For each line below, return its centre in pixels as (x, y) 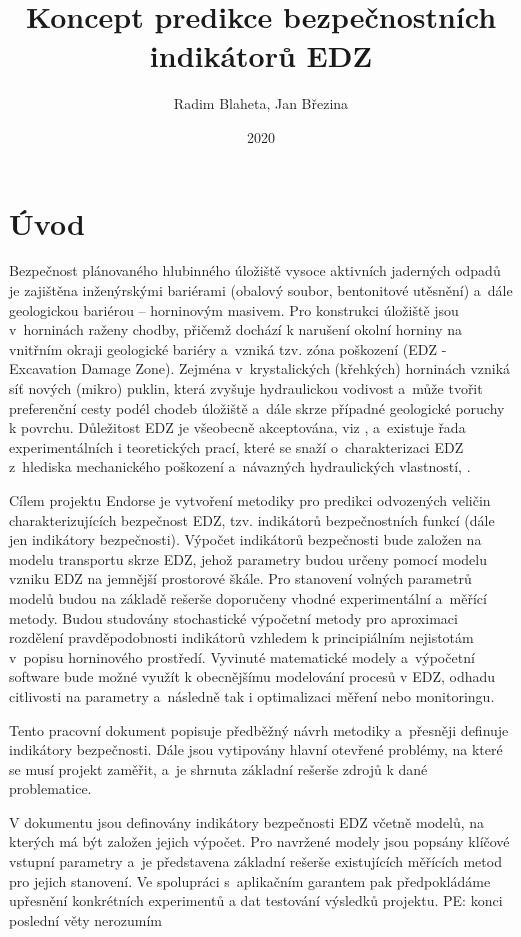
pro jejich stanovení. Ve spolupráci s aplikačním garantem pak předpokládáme (250, 880)
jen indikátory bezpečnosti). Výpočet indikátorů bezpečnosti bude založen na (245, 539)
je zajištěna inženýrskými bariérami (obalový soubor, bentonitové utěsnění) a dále (261, 290)
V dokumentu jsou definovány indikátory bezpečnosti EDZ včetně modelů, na (247, 821)
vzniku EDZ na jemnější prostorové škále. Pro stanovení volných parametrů (240, 578)
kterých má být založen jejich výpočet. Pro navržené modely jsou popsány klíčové (259, 841)
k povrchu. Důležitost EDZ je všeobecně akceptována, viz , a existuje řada (237, 427)
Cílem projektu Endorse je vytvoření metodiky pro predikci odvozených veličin (250, 499)
